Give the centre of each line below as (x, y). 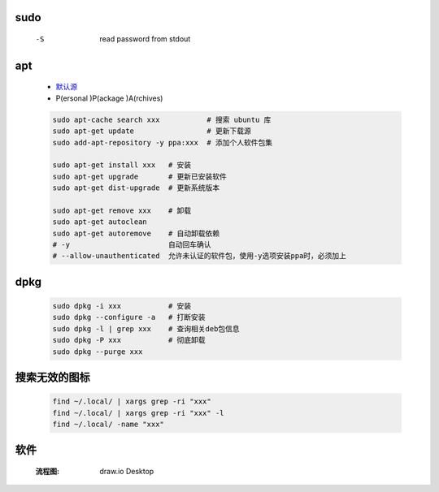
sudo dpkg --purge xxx (98, 352)
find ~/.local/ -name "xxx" (108, 425)
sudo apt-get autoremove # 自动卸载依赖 (136, 233)
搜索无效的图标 (52, 378)
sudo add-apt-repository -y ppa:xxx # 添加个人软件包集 (162, 142)
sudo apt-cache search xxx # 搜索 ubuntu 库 (162, 119)
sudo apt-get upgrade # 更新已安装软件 (140, 176)
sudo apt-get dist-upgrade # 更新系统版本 (136, 188)
